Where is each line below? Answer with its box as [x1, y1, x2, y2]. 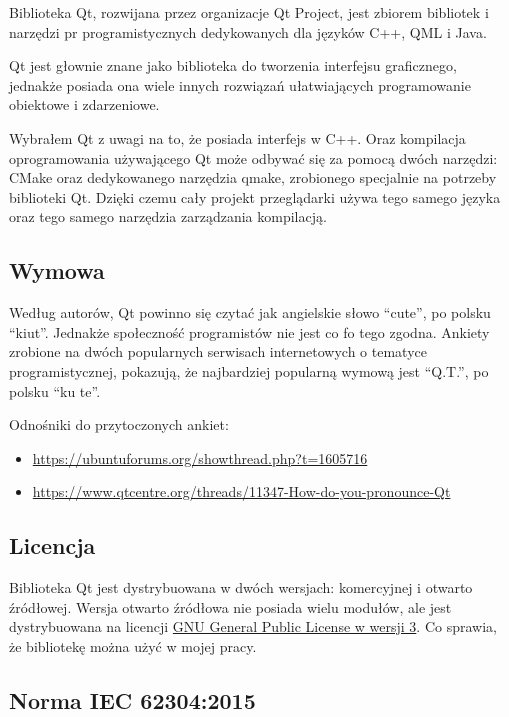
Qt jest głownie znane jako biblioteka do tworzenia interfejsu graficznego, [9, 55, 457, 76]
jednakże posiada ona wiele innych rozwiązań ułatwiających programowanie [9, 74, 471, 95]
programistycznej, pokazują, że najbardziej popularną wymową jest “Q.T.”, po [9, 360, 489, 381]
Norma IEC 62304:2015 [9, 684, 256, 715]
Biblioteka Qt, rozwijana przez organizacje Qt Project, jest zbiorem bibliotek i [9, 2, 489, 22]
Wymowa [9, 255, 105, 286]
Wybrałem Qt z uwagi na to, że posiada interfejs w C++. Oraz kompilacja [9, 127, 466, 148]
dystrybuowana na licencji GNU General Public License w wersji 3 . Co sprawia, [9, 616, 497, 637]
